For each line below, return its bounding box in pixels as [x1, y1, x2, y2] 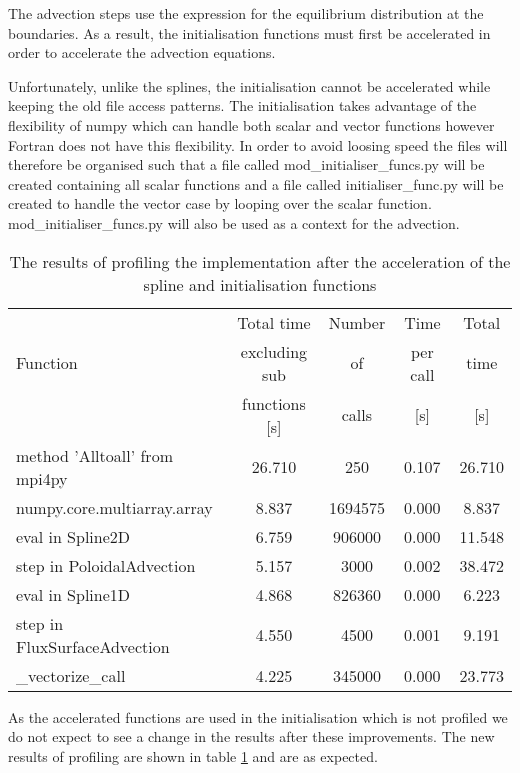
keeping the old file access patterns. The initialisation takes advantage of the [8, 95, 477, 116]
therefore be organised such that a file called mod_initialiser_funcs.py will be [8, 154, 485, 175]
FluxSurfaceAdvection [16, 634, 170, 658]
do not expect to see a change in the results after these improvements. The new [8, 726, 495, 747]
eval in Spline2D [16, 524, 131, 548]
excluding [240, 339, 308, 363]
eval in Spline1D [16, 582, 131, 606]
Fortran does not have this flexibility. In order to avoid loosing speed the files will [8, 134, 508, 155]
